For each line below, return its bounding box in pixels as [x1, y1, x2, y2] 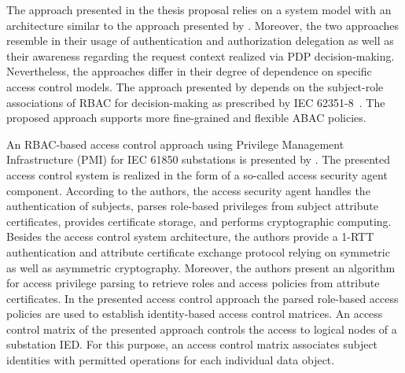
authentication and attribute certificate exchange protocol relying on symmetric [6, 243, 390, 260]
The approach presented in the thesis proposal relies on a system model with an [6, 2, 392, 17]
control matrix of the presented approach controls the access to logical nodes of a [6, 320, 397, 337]
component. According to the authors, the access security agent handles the [6, 182, 370, 198]
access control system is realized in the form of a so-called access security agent [6, 166, 388, 183]
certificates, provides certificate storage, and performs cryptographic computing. [6, 212, 392, 229]
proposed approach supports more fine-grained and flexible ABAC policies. [6, 109, 366, 126]
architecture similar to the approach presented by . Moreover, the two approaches [6, 17, 399, 33]
